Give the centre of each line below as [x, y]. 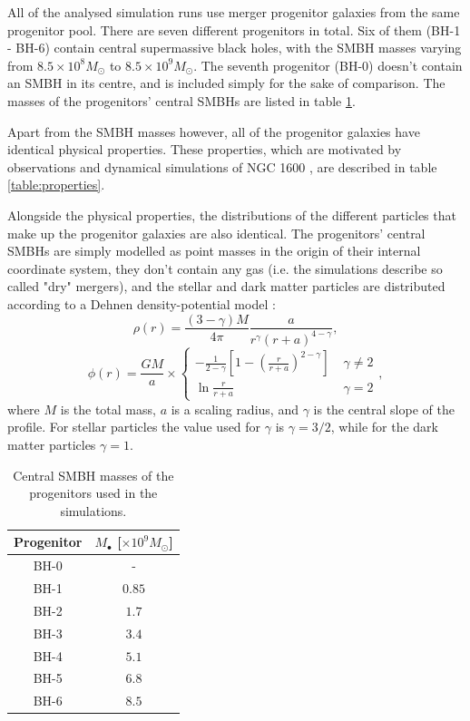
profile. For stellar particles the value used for [134, 427]
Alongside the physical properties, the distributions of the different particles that [232, 214]
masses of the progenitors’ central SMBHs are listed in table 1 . [181, 100]
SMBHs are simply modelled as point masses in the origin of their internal [214, 251]
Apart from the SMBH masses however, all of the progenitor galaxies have [214, 131]
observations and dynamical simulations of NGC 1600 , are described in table [222, 166]
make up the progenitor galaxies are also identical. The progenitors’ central [216, 233]
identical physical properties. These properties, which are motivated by [205, 149]
